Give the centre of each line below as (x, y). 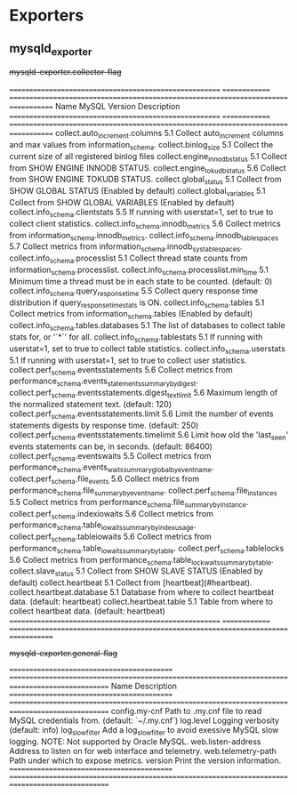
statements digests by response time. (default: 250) (104, 425)
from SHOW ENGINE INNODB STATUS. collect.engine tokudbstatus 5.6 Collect (148, 169)
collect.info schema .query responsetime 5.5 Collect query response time (134, 292)
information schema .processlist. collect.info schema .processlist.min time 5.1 (139, 270)
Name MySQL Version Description (117, 107)
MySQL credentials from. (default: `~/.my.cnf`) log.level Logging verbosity (144, 720)
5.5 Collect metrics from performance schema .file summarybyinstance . (129, 503)
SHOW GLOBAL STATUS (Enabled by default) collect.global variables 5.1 (137, 192)
